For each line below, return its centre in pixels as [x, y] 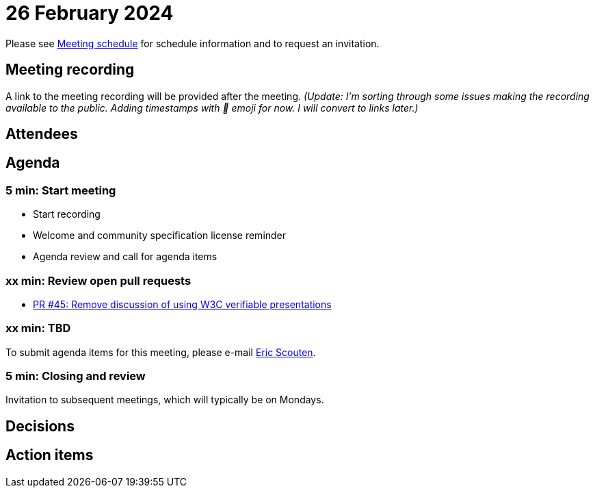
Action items [50, 455]
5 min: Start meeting [61, 190]
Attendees [42, 134]
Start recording [67, 214]
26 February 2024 [90, 13]
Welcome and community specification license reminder [160, 236]
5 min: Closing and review [76, 376]
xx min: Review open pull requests [98, 280]
